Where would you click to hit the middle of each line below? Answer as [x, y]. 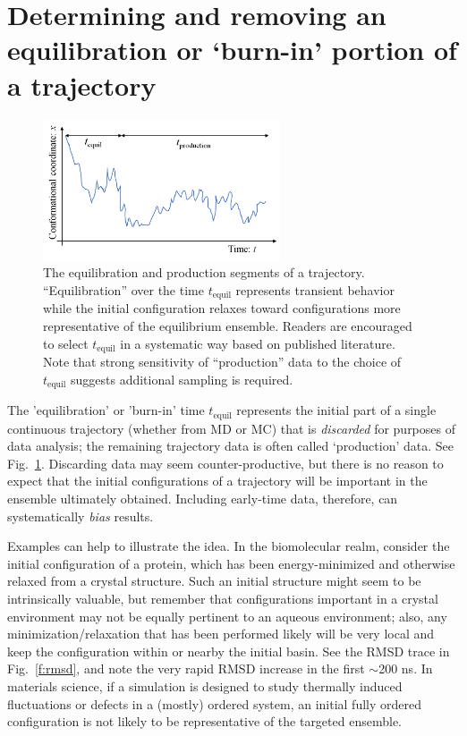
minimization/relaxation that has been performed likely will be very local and [221, 634]
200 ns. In [406, 668]
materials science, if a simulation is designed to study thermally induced [205, 685]
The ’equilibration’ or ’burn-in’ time [106, 410]
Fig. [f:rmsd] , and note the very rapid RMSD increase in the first [186, 668]
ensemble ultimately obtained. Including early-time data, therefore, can [203, 498]
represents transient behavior [315, 290]
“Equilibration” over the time [123, 290]
